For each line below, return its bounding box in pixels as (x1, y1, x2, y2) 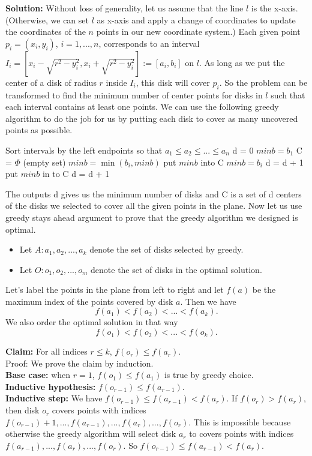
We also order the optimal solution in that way (5, 316, 178, 328)
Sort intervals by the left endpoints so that (5, 143, 163, 156)
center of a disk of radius (5, 76, 97, 88)
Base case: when (5, 368, 71, 381)
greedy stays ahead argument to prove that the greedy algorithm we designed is (5, 211, 298, 223)
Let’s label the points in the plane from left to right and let (5, 283, 224, 296)
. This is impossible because (188, 415, 291, 428)
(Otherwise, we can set (5, 13, 89, 26)
